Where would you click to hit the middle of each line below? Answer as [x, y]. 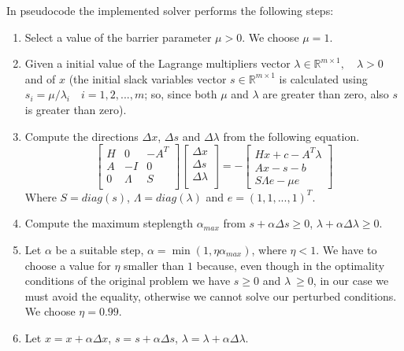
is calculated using [323, 78]
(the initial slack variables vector [148, 78]
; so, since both [181, 94]
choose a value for [68, 265]
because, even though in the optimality [291, 265]
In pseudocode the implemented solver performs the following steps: [170, 10]
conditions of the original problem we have [128, 281]
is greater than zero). [76, 109]
